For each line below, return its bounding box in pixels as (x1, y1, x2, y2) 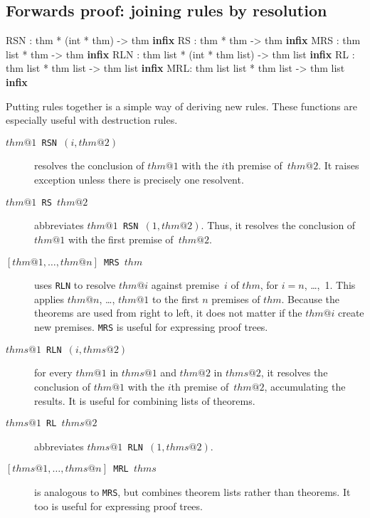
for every (34, 365, 73, 380)
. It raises (318, 158, 359, 173)
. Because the (281, 291, 340, 306)
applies (34, 291, 65, 306)
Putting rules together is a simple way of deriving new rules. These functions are (6, 98, 357, 113)
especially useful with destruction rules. (6, 112, 178, 127)
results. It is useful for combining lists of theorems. (34, 393, 255, 408)
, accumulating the (264, 379, 346, 393)
